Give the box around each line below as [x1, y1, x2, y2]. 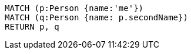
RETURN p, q [5, 22, 59, 31]
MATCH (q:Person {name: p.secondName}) [5, 13, 188, 22]
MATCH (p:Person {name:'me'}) [5, 3, 144, 13]
